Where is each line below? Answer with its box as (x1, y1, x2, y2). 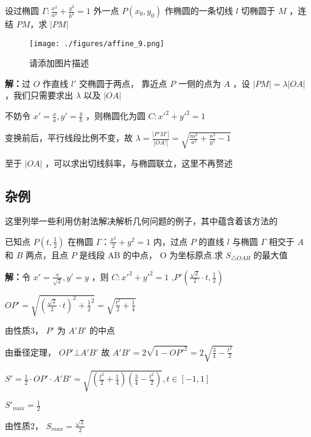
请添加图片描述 (29, 57, 89, 69)
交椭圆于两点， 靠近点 (79, 77, 167, 89)
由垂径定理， (5, 345, 56, 358)
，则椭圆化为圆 (85, 109, 145, 122)
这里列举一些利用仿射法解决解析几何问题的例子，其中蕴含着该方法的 (5, 215, 278, 227)
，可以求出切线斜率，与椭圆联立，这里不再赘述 (45, 156, 233, 169)
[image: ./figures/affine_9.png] (29, 39, 164, 48)
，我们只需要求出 (5, 89, 73, 102)
